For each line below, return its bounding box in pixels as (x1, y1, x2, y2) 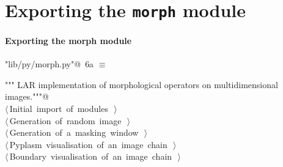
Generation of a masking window (9, 126, 139, 139)
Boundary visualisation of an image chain (9, 150, 172, 163)
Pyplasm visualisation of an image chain (9, 138, 167, 150)
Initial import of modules (9, 102, 108, 115)
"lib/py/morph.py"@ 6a (5, 58, 94, 70)
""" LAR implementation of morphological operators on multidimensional (5, 78, 278, 91)
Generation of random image (9, 114, 122, 127)
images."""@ (5, 90, 49, 103)
